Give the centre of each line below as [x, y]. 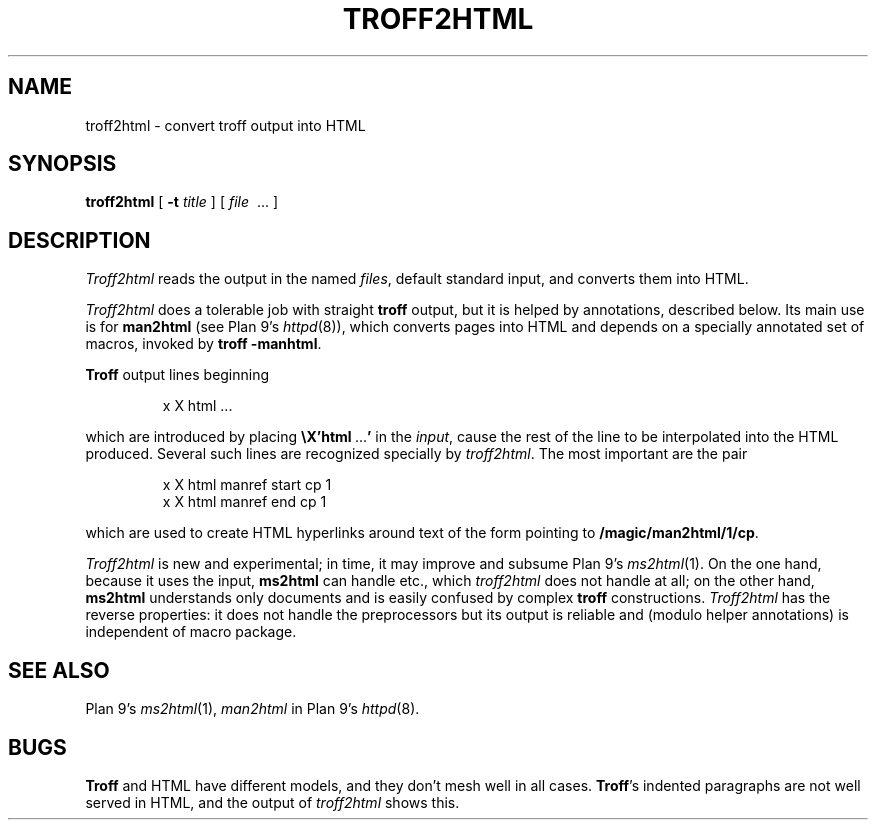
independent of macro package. [191, 632]
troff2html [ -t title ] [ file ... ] [182, 202]
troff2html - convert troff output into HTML [225, 125]
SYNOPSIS [62, 164]
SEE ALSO [59, 670]
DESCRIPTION [79, 240]
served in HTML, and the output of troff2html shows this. [272, 802]
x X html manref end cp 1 [244, 502]
